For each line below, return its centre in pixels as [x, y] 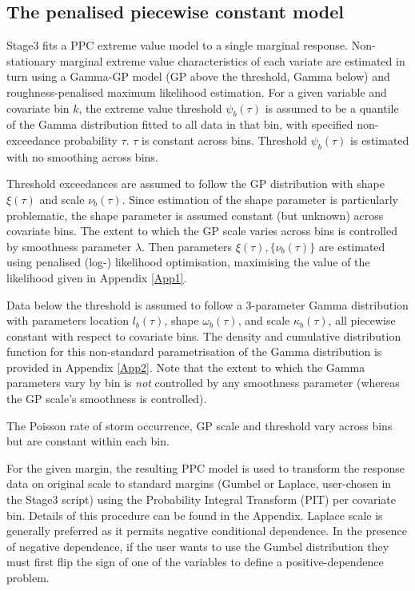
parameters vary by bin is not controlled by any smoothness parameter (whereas [203, 383]
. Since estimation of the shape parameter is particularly [260, 199]
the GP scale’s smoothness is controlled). [107, 399]
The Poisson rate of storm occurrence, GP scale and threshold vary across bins [200, 425]
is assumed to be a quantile [332, 108]
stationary [31, 60]
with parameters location [68, 320]
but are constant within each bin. [88, 441]
